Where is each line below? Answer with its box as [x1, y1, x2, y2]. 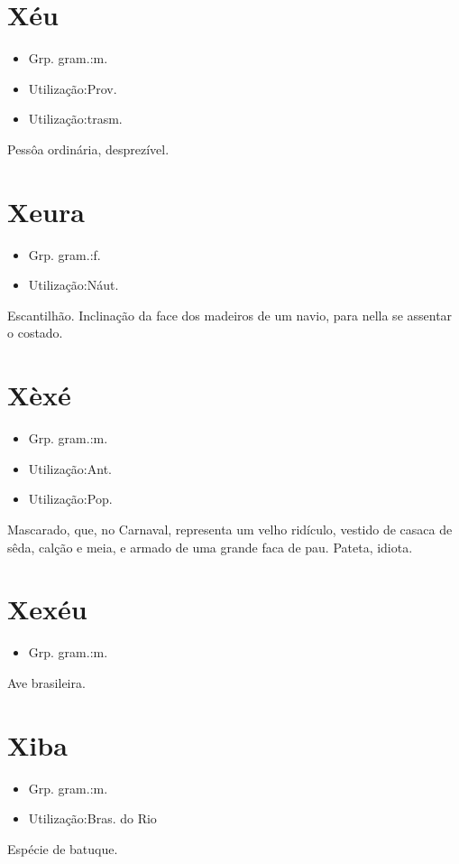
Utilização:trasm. [28, 109, 123, 128]
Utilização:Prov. [28, 79, 117, 98]
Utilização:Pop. [28, 489, 113, 508]
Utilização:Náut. [28, 275, 119, 294]
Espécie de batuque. [7, 839, 118, 858]
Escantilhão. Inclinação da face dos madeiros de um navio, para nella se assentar [7, 305, 453, 324]
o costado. [7, 323, 63, 342]
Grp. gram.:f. [28, 245, 101, 264]
